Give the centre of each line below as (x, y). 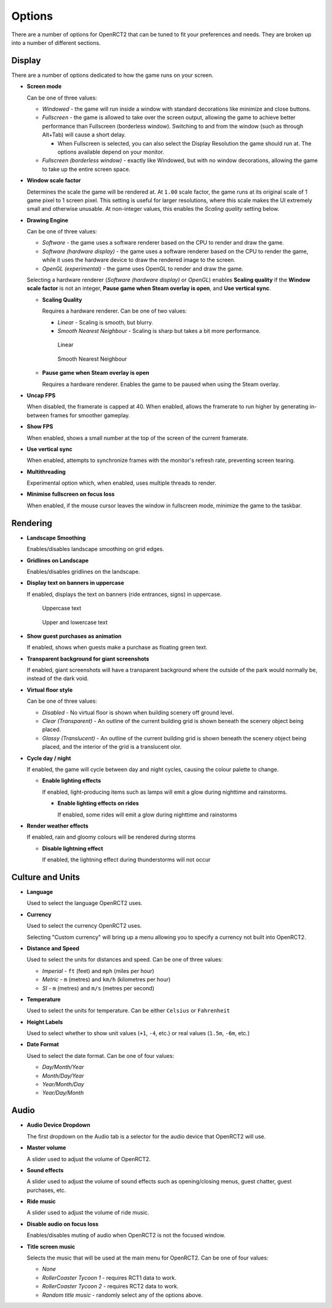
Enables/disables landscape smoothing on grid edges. (95, 549)
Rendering (32, 523)
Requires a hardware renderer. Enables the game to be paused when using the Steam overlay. (161, 384)
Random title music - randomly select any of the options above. (122, 1295)
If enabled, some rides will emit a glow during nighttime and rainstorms (147, 815)
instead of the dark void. (58, 678)
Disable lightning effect (73, 848)
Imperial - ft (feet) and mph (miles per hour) (98, 971)
